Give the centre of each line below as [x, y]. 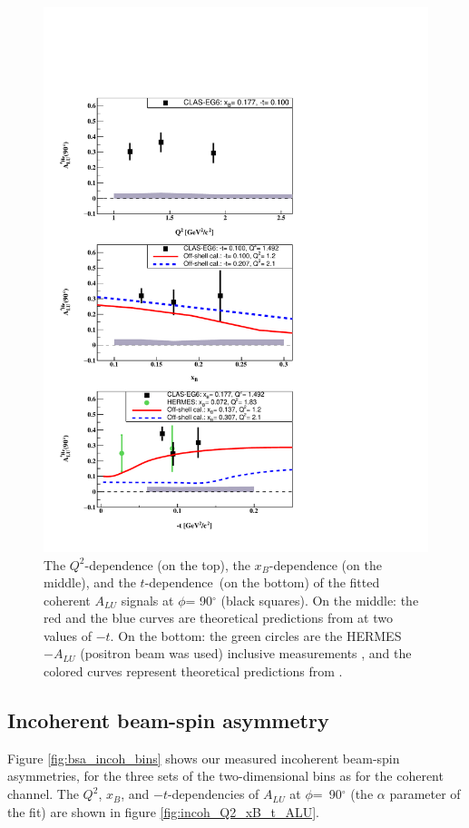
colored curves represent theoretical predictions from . [193, 671]
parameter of [425, 794]
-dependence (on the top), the [167, 564]
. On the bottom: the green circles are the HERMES [256, 635]
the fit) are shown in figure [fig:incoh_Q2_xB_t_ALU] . [163, 811]
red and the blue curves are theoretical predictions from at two [218, 618]
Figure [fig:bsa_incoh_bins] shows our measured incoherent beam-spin [204, 758]
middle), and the [90, 582]
